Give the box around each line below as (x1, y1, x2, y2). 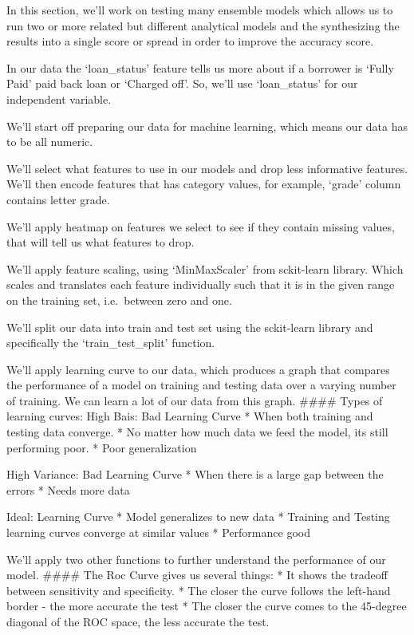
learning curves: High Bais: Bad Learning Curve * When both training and (6, 408, 373, 424)
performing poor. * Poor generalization (6, 439, 197, 456)
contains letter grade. (6, 191, 110, 207)
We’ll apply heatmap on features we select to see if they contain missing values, (6, 218, 395, 235)
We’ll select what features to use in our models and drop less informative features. (6, 160, 408, 176)
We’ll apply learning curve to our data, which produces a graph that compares (6, 361, 390, 377)
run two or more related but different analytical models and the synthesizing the (6, 17, 400, 34)
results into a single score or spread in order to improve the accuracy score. (6, 33, 374, 49)
